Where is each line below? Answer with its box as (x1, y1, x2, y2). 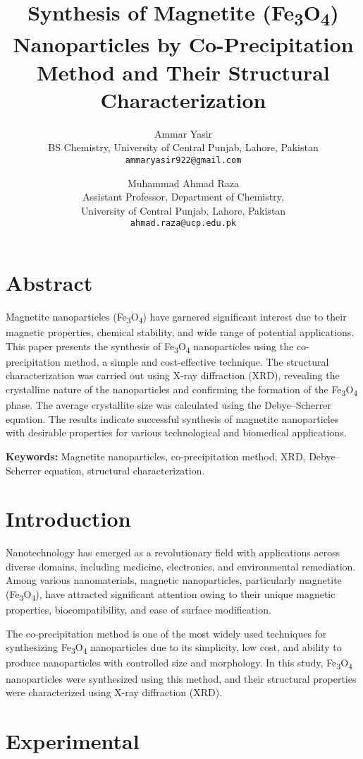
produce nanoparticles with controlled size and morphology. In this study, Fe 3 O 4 (6, 655, 352, 672)
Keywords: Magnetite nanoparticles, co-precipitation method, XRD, (6, 448, 306, 463)
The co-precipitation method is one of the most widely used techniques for (6, 626, 327, 640)
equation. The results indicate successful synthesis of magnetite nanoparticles (6, 411, 339, 426)
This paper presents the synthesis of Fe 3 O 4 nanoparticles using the (6, 338, 294, 355)
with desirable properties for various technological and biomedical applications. (6, 425, 347, 440)
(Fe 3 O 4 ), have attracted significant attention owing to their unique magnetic (6, 587, 336, 603)
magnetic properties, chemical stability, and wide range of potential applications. (6, 325, 355, 340)
